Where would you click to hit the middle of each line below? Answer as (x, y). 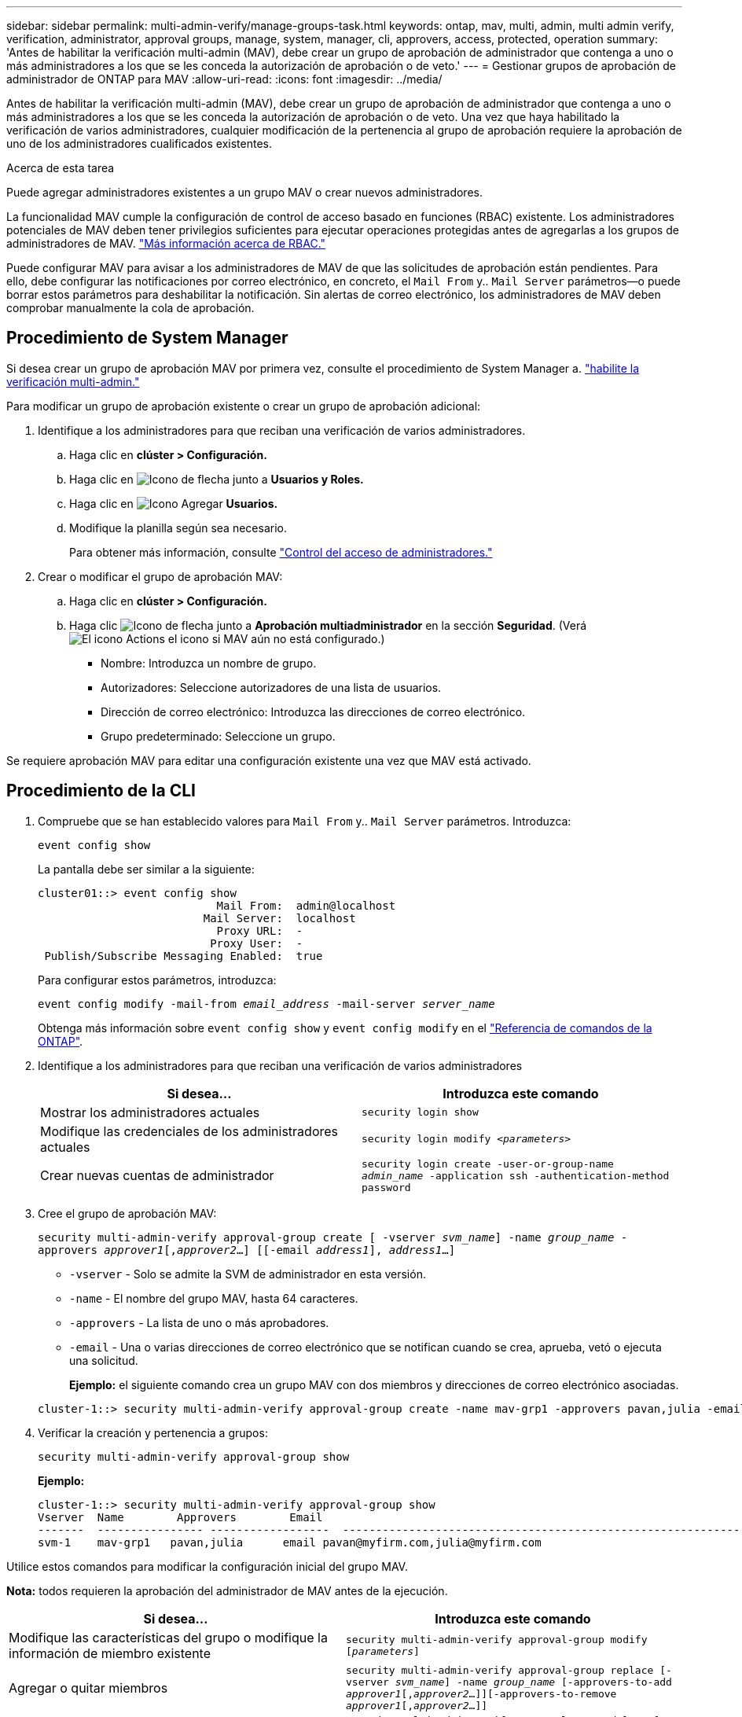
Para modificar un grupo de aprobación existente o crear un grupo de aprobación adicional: (244, 406)
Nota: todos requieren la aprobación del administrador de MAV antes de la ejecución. (227, 1590)
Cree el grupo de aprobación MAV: (127, 1213)
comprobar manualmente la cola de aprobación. (130, 308)
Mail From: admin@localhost (306, 905)
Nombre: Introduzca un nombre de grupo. (209, 663)
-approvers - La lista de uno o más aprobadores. (199, 1322)
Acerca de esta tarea (61, 168)
